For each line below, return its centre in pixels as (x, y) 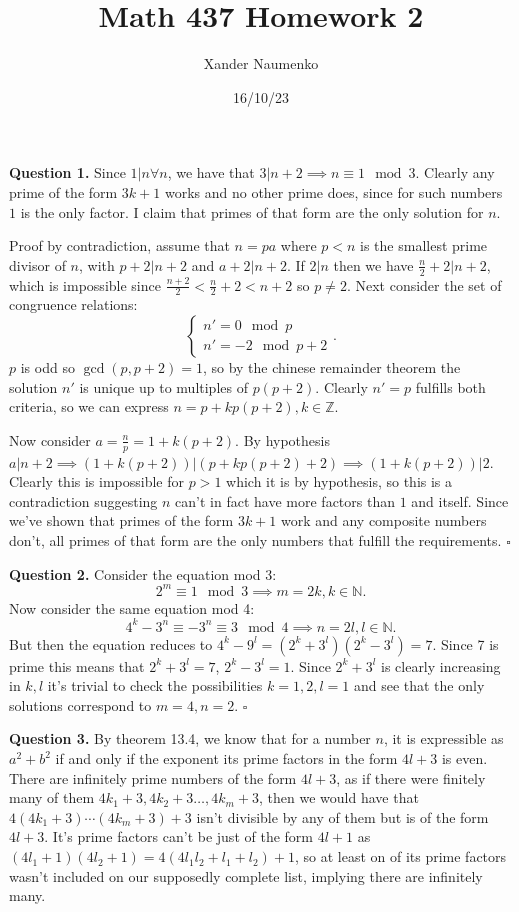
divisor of (37, 264)
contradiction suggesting (83, 500)
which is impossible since (85, 284)
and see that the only (419, 685)
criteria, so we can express (89, 406)
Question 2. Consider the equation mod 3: (143, 573)
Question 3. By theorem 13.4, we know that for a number (190, 738)
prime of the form (63, 191)
